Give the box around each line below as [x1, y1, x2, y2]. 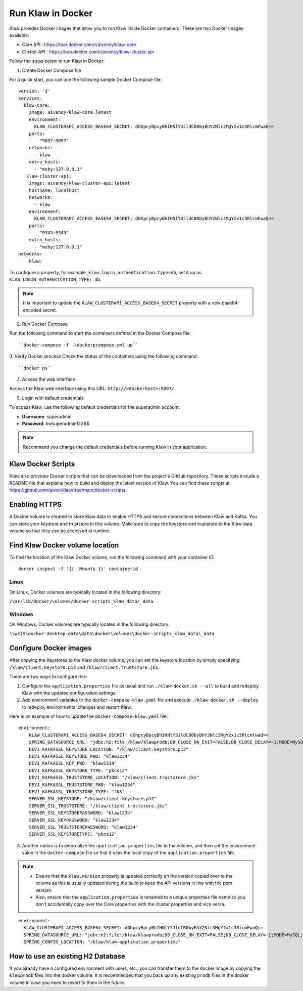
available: [9, 32, 30, 38]
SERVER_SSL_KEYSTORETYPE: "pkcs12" [28, 831, 117, 837]
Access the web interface [22, 376, 76, 382]
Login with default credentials [22, 395, 84, 401]
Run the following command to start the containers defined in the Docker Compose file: [9, 330, 191, 336]
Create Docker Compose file [22, 67, 81, 73]
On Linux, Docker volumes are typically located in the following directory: [9, 589, 162, 595]
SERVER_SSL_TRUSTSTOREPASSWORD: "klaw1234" [28, 824, 138, 830]
